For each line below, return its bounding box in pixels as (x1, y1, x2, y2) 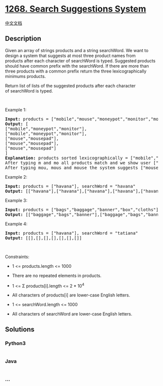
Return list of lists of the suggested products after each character (5, 83, 136, 89)
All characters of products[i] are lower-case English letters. (12, 292, 130, 298)
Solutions (5, 325, 35, 333)
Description (5, 35, 41, 43)
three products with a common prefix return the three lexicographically (5, 68, 147, 74)
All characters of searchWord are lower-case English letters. (12, 311, 132, 317)
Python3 (5, 340, 26, 347)
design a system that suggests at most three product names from (5, 53, 136, 58)
